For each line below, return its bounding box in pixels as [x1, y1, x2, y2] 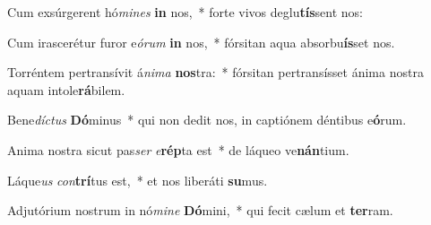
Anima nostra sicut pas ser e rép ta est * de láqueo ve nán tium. [7, 140, 349, 159]
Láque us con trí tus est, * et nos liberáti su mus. [7, 170, 268, 189]
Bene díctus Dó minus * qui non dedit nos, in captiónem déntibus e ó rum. [7, 110, 407, 129]
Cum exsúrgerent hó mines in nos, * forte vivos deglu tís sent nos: [7, 3, 363, 21]
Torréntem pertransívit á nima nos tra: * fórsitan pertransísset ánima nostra [7, 63, 424, 82]
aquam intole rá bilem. [7, 80, 125, 99]
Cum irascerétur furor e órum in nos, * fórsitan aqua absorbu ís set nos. [7, 32, 395, 51]
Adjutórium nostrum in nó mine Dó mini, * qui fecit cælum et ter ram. [7, 201, 393, 220]
